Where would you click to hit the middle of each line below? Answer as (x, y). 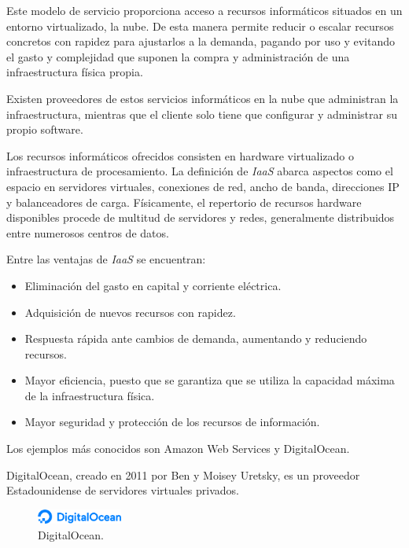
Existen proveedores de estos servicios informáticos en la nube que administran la (203, 98)
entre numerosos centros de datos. (88, 232)
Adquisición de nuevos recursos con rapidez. (130, 312)
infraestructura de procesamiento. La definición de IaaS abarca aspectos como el (200, 171)
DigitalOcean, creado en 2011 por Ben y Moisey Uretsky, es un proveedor (183, 474)
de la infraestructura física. (90, 395)
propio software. (45, 129)
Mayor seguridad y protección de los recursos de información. (172, 422)
